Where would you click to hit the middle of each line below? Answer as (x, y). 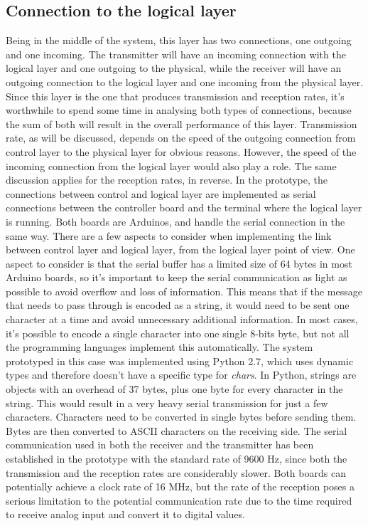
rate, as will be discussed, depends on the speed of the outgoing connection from (181, 138)
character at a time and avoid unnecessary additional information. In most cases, (182, 319)
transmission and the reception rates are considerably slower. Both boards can (176, 472)
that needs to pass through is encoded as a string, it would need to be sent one (178, 305)
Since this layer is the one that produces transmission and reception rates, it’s (175, 96)
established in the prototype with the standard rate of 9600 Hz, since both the (177, 459)
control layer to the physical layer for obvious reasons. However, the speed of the (181, 151)
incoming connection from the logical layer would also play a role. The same (171, 165)
